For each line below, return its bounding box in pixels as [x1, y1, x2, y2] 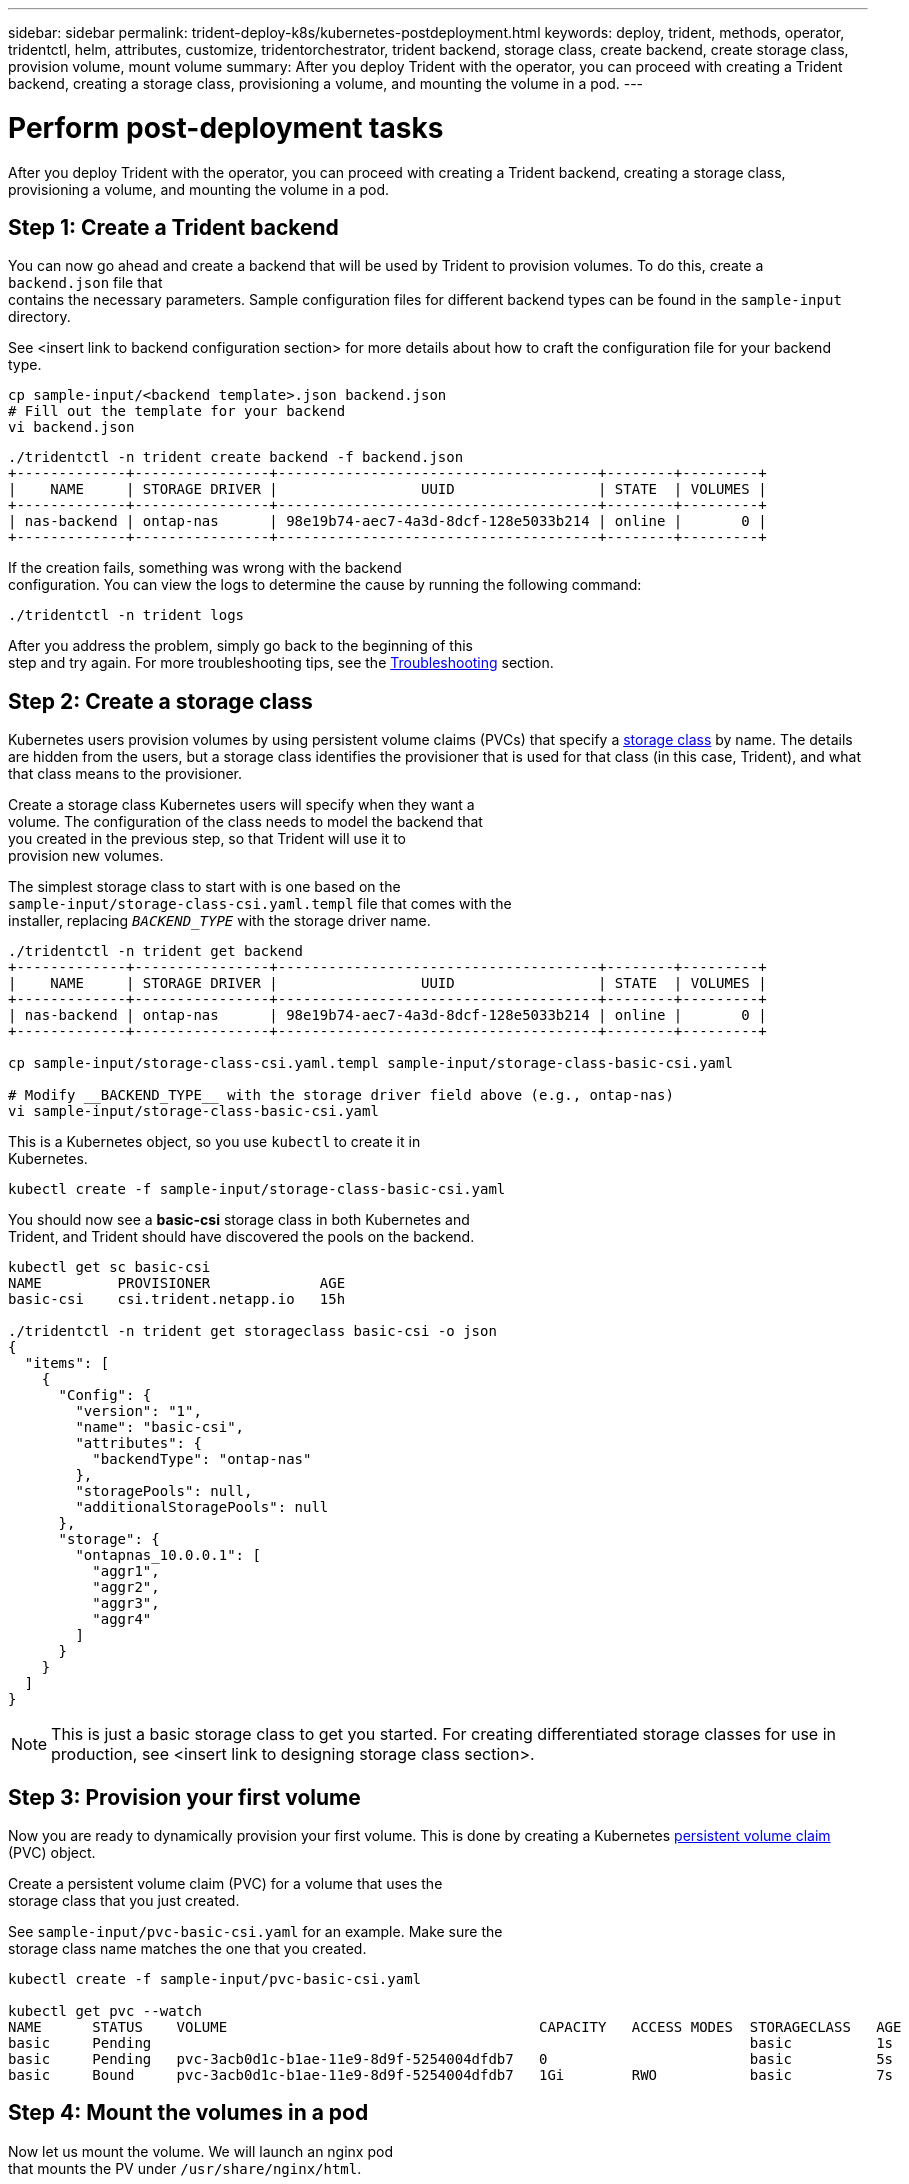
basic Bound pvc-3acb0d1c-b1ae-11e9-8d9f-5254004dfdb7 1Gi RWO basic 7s [8, 2067, 894, 2084]
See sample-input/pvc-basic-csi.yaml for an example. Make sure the [8, 1923, 503, 1941]
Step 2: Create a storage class [8, 688, 313, 714]
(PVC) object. [8, 1844, 96, 1862]
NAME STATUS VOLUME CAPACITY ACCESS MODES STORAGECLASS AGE [8, 2019, 902, 2036]
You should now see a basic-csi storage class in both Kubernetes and [8, 1211, 470, 1229]
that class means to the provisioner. [8, 765, 242, 783]
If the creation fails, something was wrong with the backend [8, 559, 402, 577]
